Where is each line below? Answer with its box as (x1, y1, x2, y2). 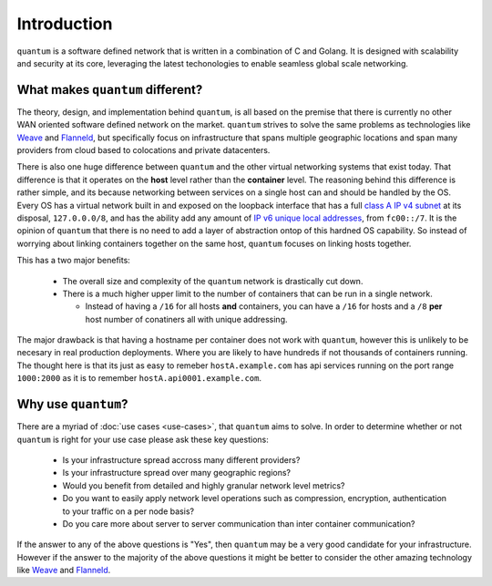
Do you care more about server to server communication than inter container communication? (62, 518, 415, 529)
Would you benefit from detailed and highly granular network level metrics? (62, 479, 345, 491)
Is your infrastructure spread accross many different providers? (62, 454, 301, 465)
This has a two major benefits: (16, 255, 131, 266)
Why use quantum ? (16, 396, 128, 412)
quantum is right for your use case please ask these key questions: (16, 434, 269, 445)
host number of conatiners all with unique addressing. (85, 314, 288, 324)
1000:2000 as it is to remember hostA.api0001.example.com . (16, 373, 261, 384)
